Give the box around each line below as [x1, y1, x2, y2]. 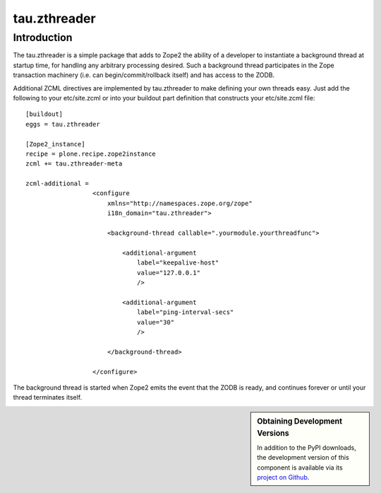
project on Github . [257, 472, 310, 481]
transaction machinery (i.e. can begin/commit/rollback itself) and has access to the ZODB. [13, 71, 275, 79]
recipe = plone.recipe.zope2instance [25, 149, 157, 158]
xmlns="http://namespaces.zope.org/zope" [107, 199, 253, 207]
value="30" [136, 318, 175, 326]
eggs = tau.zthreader [25, 120, 100, 128]
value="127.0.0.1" [136, 269, 201, 277]
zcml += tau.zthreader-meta [25, 160, 123, 168]
